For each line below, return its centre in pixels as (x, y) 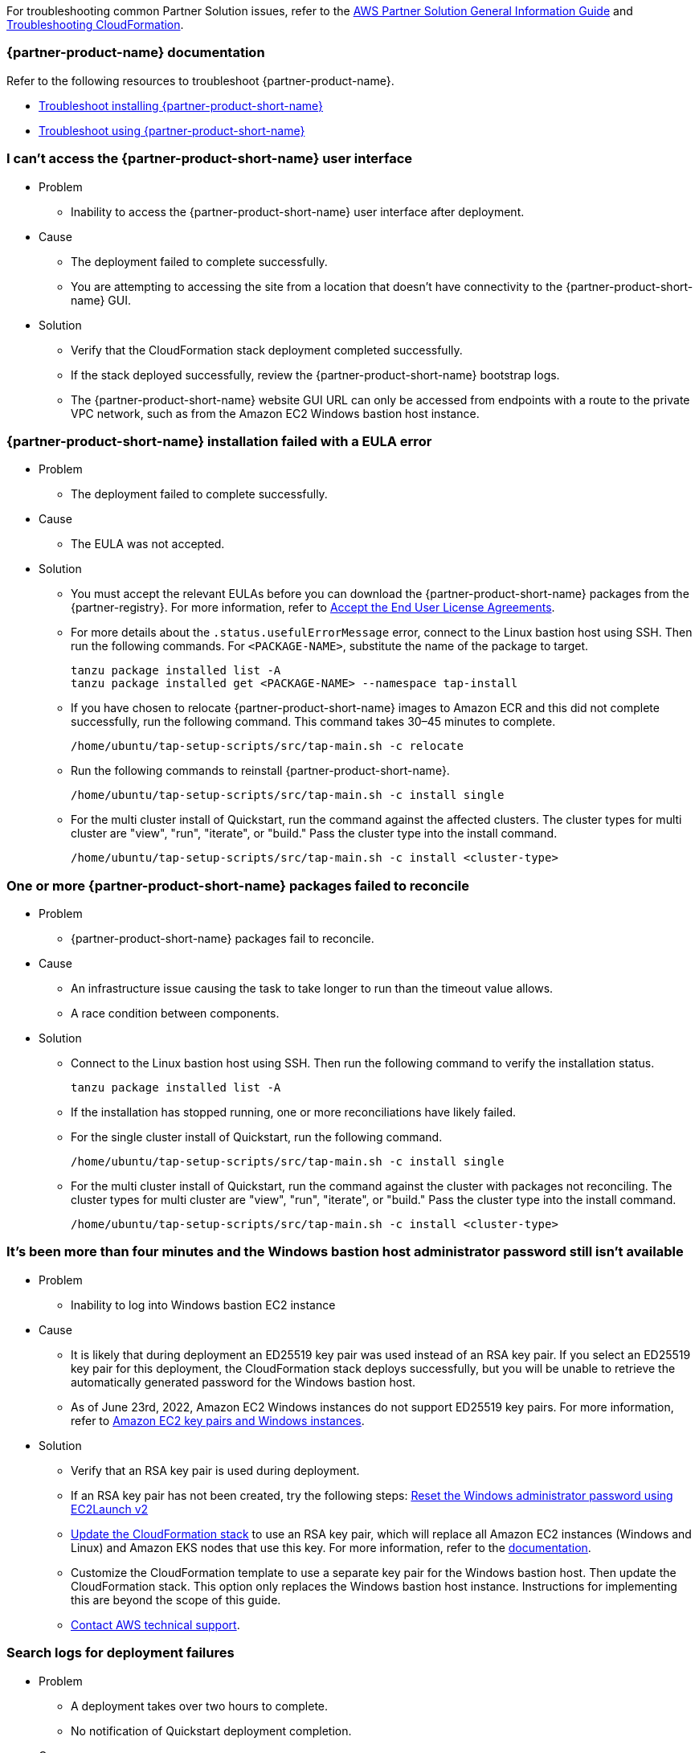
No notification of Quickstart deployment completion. (211, 1730)
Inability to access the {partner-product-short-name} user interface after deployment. (298, 211)
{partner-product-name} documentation (136, 53)
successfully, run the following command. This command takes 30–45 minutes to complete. (313, 722)
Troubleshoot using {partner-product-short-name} (172, 130)
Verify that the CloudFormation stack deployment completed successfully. (267, 350)
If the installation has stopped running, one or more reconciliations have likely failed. (294, 1112)
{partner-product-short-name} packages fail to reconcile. (223, 938)
